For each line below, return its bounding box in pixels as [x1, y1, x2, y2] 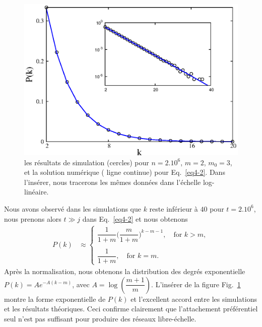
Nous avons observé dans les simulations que [4, 203, 141, 214]
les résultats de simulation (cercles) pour [24, 157, 149, 167]
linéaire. [24, 186, 49, 197]
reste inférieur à [149, 203, 198, 214]
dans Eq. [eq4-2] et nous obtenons [82, 213, 188, 224]
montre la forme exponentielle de [4, 293, 106, 304]
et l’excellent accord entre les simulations [130, 293, 257, 304]
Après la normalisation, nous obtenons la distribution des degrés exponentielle [4, 266, 245, 276]
